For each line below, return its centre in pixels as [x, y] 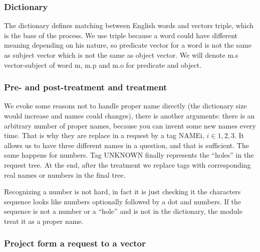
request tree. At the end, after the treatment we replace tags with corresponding [127, 164]
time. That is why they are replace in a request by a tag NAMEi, [104, 135]
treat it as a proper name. [44, 221]
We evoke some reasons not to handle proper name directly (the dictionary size [125, 106]
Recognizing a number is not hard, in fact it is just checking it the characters [122, 192]
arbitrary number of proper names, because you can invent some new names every [130, 125]
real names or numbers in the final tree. [65, 174]
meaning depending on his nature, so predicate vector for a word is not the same [128, 45]
